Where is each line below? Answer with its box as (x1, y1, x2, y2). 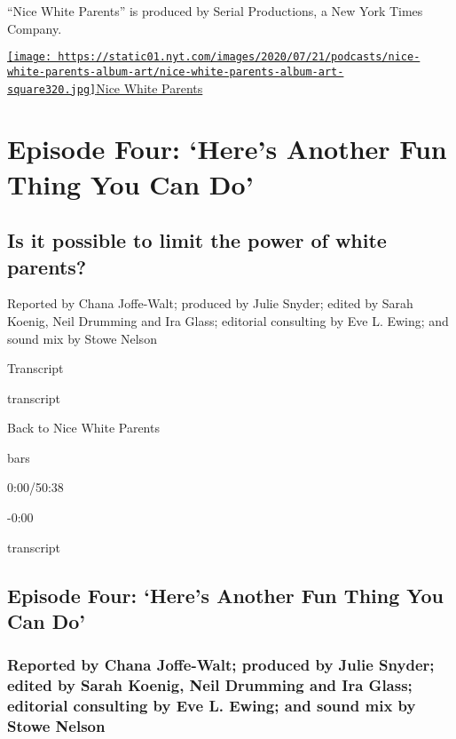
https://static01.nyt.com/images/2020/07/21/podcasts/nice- (58, 51, 421, 64)
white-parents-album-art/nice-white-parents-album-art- (7, 65, 344, 78)
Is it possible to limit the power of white (7, 226, 387, 254)
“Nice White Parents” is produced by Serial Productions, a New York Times (7, 2, 423, 20)
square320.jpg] (7, 83, 97, 96)
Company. (7, 19, 62, 37)
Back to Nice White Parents (7, 418, 160, 437)
